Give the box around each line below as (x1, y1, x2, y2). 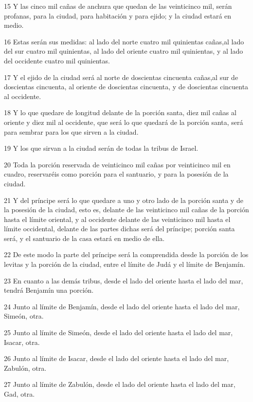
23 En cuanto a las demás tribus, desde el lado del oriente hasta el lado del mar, (4, 275, 243, 285)
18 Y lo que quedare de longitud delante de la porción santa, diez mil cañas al (4, 107, 236, 118)
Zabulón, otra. (4, 362, 47, 373)
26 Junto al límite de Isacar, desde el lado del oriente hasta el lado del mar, (4, 353, 229, 363)
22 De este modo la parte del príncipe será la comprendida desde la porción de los (4, 249, 249, 260)
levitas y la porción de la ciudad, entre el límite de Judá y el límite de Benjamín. (4, 259, 245, 269)
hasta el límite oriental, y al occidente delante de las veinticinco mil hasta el (4, 214, 231, 224)
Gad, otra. (4, 389, 35, 399)
